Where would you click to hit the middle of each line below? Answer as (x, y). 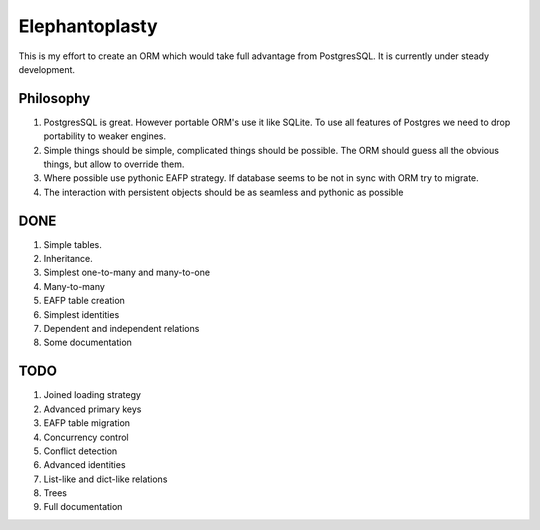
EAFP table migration (86, 423)
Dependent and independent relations (121, 329)
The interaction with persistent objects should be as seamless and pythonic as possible (223, 192)
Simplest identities (81, 314)
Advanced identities (84, 465)
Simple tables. (72, 244)
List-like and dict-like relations (105, 479)
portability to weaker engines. (105, 136)
